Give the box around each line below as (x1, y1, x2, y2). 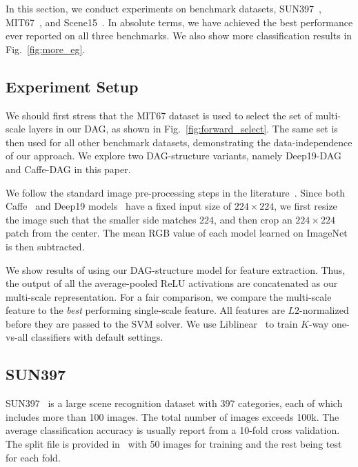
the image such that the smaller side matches (6, 212, 197, 226)
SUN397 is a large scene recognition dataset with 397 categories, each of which (6, 396, 343, 410)
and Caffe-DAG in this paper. (6, 161, 131, 176)
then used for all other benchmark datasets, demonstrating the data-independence (6, 135, 352, 149)
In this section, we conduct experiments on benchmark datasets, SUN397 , (6, 1, 321, 15)
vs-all (6, 330, 28, 344)
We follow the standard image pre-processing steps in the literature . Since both (6, 185, 346, 199)
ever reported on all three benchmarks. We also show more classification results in (6, 28, 352, 43)
